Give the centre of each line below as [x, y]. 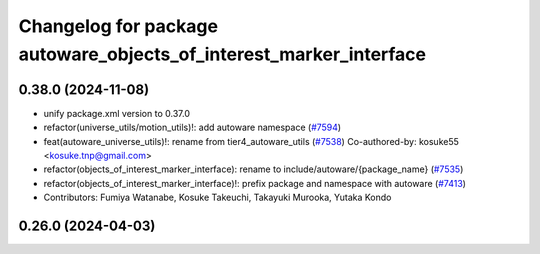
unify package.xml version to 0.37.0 [116, 113]
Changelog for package [118, 26]
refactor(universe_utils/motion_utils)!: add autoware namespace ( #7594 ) [192, 127]
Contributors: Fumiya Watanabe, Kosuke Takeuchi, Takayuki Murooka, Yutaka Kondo [217, 197]
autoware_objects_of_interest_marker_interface [222, 54]
